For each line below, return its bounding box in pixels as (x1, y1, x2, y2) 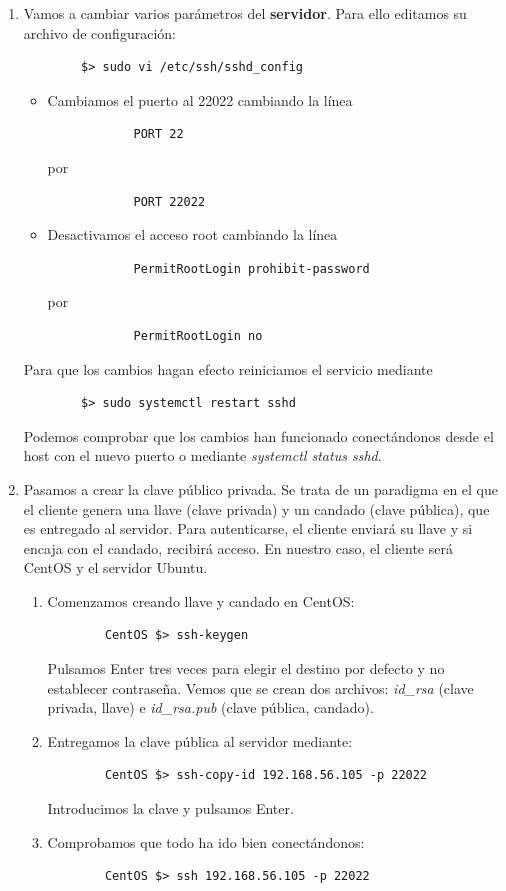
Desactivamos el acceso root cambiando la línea (47, 224, 338, 245)
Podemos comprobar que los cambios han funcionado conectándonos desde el (23, 425, 494, 446)
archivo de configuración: (23, 22, 176, 43)
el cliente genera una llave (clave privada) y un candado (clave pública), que (23, 498, 490, 519)
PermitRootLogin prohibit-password (133, 261, 370, 276)
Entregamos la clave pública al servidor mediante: (47, 730, 353, 751)
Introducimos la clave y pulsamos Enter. (47, 798, 294, 819)
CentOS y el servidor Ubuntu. (23, 557, 208, 578)
